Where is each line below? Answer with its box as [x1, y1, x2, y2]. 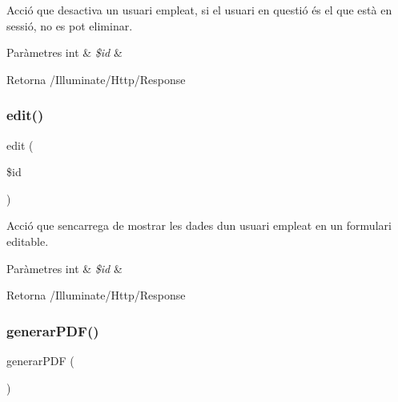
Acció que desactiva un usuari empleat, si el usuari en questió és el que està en [6, 2, 392, 18]
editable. [6, 232, 49, 249]
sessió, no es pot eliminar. [6, 17, 133, 34]
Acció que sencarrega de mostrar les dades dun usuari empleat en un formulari [6, 217, 392, 234]
